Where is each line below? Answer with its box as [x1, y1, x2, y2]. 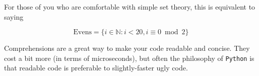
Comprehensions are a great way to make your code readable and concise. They [4, 43, 250, 53]
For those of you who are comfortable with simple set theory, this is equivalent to [4, 2, 255, 12]
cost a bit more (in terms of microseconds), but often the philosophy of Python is [4, 52, 254, 63]
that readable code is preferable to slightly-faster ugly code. [4, 62, 188, 73]
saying [4, 11, 24, 22]
